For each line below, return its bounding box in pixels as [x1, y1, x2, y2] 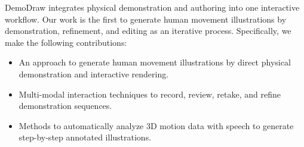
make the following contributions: [5, 36, 127, 48]
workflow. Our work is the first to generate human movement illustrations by [5, 12, 287, 25]
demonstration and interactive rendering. [19, 67, 169, 80]
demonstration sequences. [19, 99, 112, 112]
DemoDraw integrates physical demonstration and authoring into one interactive [5, 1, 300, 13]
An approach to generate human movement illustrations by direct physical [19, 56, 291, 68]
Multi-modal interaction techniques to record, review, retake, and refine [19, 87, 281, 100]
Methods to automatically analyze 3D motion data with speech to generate [19, 119, 294, 132]
